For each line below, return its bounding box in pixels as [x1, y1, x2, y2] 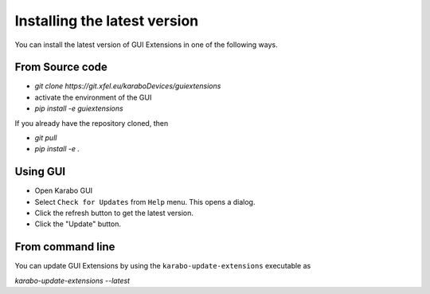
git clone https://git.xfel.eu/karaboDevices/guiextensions [34, 81, 221, 91]
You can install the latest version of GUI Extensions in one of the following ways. [14, 40, 278, 49]
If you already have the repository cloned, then [14, 118, 169, 127]
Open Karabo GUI [34, 186, 93, 195]
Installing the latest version [14, 12, 199, 29]
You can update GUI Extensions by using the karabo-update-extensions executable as [14, 261, 311, 271]
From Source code [14, 61, 107, 74]
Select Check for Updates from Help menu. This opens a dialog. [34, 197, 256, 206]
